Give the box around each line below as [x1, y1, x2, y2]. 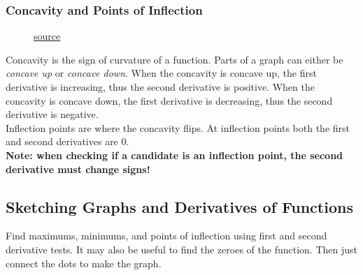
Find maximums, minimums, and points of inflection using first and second [6, 228, 327, 243]
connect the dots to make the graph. [6, 255, 162, 270]
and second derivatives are [6, 134, 118, 149]
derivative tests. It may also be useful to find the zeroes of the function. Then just [6, 241, 357, 256]
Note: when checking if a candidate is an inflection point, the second [6, 147, 343, 162]
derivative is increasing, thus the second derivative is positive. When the [6, 80, 315, 94]
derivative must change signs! [6, 161, 150, 176]
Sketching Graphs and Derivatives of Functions [6, 195, 353, 217]
